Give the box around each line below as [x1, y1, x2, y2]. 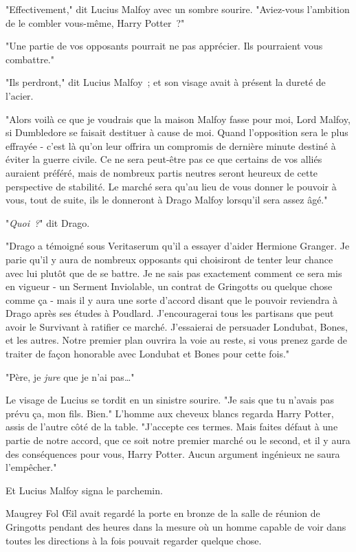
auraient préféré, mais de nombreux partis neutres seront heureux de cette [5, 165, 318, 179]
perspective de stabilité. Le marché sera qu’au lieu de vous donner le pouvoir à [5, 179, 337, 193]
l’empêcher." [5, 460, 57, 474]
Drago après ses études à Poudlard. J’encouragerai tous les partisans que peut [5, 306, 334, 320]
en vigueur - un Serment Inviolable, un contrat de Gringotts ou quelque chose [5, 279, 333, 294]
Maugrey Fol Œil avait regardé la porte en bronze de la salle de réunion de [5, 506, 320, 520]
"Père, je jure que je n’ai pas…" [5, 369, 135, 384]
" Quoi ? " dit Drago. [5, 215, 90, 230]
